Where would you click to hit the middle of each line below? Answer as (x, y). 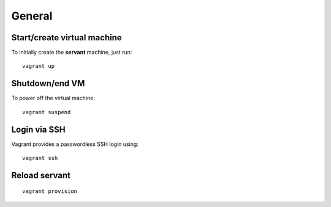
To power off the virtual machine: (53, 98)
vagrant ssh (40, 158)
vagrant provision (50, 191)
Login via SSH (38, 129)
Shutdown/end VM (48, 83)
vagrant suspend (47, 112)
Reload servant (41, 175)
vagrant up (39, 66)
